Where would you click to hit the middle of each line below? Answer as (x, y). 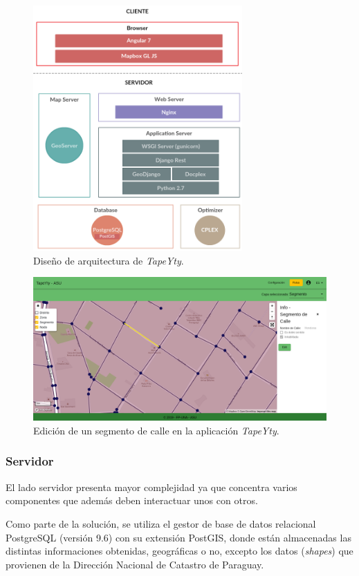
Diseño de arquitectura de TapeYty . (109, 260)
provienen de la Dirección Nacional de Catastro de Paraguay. (135, 564)
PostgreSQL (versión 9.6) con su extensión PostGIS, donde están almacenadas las (178, 537)
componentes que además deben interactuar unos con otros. (132, 500)
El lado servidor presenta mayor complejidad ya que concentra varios (151, 487)
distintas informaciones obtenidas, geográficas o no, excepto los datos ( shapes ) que (179, 551)
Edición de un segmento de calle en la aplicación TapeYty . (156, 430)
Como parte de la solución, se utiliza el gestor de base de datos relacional (161, 523)
